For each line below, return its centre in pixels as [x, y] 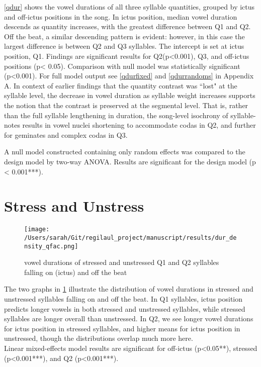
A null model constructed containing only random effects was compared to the [125, 152]
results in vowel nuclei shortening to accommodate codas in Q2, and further [139, 125]
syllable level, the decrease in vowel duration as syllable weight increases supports [130, 95]
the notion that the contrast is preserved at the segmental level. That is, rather [126, 105]
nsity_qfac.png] [51, 246]
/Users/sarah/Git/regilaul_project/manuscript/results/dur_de [130, 238]
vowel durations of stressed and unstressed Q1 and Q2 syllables [122, 262]
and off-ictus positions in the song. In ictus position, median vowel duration [121, 16]
